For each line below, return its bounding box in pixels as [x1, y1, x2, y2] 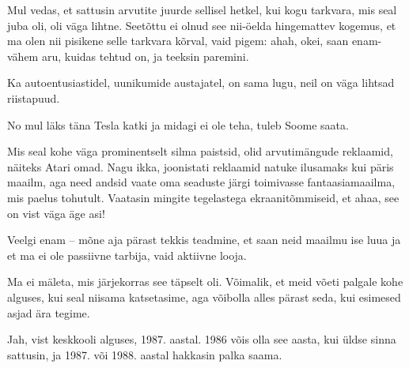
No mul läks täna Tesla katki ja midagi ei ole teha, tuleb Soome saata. [7, 116, 349, 133]
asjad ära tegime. [7, 304, 90, 321]
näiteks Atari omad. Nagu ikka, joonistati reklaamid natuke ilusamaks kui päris [7, 158, 394, 175]
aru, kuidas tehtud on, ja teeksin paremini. [41, 47, 249, 64]
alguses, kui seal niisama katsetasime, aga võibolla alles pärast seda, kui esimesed [7, 288, 401, 305]
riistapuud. [7, 89, 60, 106]
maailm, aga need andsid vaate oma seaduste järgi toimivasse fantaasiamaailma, [7, 174, 396, 190]
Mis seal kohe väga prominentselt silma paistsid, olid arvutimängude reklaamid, [7, 143, 393, 160]
